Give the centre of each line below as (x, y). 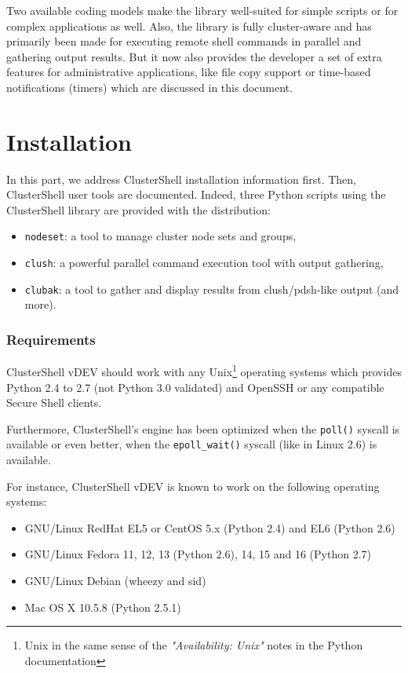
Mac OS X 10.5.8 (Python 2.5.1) (103, 607)
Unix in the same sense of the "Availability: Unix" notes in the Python (194, 645)
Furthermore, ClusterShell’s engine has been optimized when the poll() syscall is (203, 428)
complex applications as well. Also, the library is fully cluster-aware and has (189, 26)
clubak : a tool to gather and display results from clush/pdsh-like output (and (212, 289)
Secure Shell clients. (54, 402)
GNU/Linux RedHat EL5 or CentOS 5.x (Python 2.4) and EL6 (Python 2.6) (210, 527)
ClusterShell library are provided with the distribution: (138, 209)
